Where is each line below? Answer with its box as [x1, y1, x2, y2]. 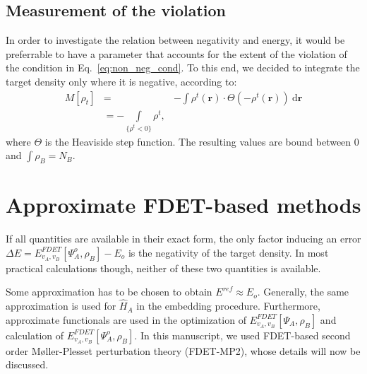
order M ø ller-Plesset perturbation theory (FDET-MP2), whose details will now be [6, 343, 361, 358]
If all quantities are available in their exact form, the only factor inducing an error [6, 231, 361, 246]
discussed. [6, 357, 49, 372]
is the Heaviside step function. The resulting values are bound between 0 [44, 134, 359, 148]
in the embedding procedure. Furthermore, [136, 298, 320, 313]
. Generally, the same [257, 284, 349, 299]
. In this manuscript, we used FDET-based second [134, 327, 351, 342]
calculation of [6, 327, 64, 342]
